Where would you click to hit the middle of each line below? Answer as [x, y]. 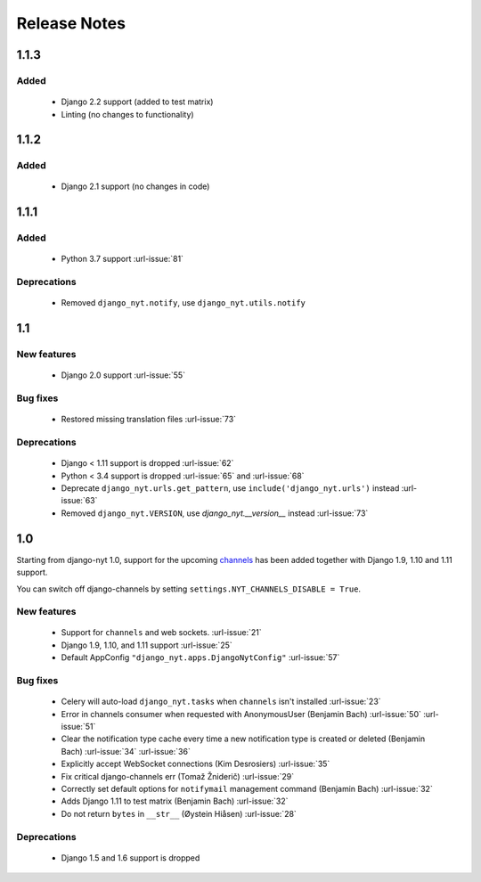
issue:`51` [78, 727]
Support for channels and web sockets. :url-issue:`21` [161, 633]
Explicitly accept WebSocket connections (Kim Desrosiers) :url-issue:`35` [196, 764]
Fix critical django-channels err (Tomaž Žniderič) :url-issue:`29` [177, 776]
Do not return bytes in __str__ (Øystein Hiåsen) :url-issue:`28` [179, 813]
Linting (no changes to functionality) [128, 114]
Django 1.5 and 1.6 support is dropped [130, 857]
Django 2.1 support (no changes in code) [135, 186]
